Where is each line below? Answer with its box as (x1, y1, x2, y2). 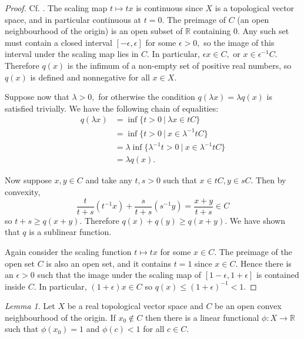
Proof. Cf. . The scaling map (5, 2, 108, 14)
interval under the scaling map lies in (5, 48, 139, 60)
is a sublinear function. (29, 226, 112, 238)
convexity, (5, 186, 41, 198)
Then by (256, 174, 286, 186)
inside (5, 280, 26, 292)
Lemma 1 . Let (5, 300, 55, 312)
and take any (85, 174, 132, 186)
